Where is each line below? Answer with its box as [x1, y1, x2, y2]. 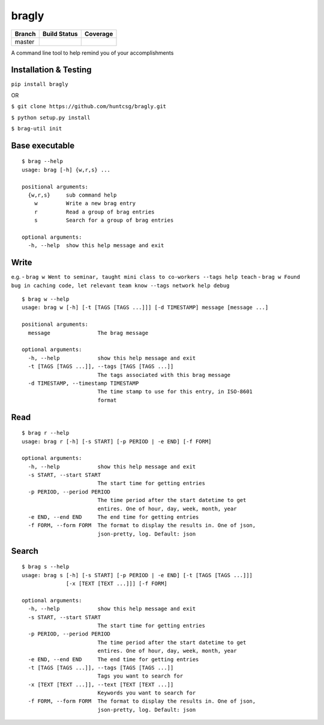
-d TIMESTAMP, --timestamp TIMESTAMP [28, 379, 139, 387]
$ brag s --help [22, 563, 70, 571]
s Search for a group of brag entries [34, 217, 174, 224]
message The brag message [28, 329, 149, 336]
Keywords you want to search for [97, 690, 196, 697]
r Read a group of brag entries [34, 208, 155, 215]
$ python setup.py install [11, 114, 91, 121]
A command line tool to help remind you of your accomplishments [11, 49, 174, 57]
